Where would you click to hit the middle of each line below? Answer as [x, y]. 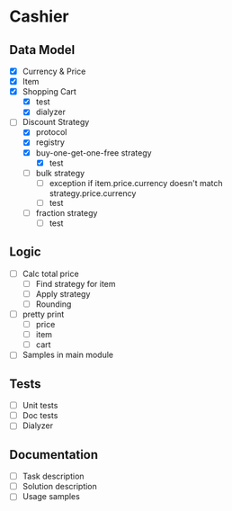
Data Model [42, 50]
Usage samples [51, 497]
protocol [51, 132]
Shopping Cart [49, 92]
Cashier [39, 17]
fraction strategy [67, 212]
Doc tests [40, 416]
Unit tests [40, 406]
